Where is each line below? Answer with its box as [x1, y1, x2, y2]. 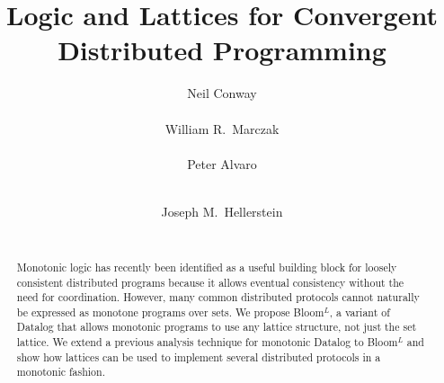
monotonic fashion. [16, 364, 105, 379]
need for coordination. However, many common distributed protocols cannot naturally [16, 289, 420, 305]
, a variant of [329, 304, 390, 319]
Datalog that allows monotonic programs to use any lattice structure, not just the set [16, 319, 417, 334]
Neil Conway [187, 84, 257, 102]
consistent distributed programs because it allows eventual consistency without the [16, 274, 404, 289]
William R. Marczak [164, 119, 280, 138]
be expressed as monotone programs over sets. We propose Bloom [16, 304, 324, 319]
